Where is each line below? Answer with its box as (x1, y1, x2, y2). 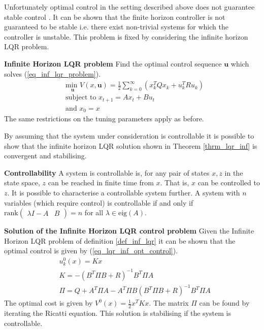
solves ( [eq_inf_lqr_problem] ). (4, 68, 101, 79)
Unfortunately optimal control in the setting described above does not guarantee (4, 2, 255, 12)
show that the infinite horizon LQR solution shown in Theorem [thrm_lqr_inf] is (4, 140, 257, 151)
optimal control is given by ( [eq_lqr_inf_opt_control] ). (4, 245, 178, 256)
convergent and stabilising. (4, 150, 87, 161)
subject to (65, 94, 96, 102)
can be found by (199, 298, 250, 308)
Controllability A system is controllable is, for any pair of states (4, 167, 210, 178)
